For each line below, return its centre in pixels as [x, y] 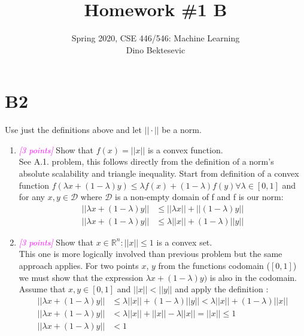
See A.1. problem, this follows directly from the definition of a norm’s [146, 161]
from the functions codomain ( [214, 266]
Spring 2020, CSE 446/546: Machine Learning [156, 38]
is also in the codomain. [253, 277]
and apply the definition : [222, 289]
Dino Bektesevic [156, 49]
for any [32, 197]
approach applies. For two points [79, 266]
